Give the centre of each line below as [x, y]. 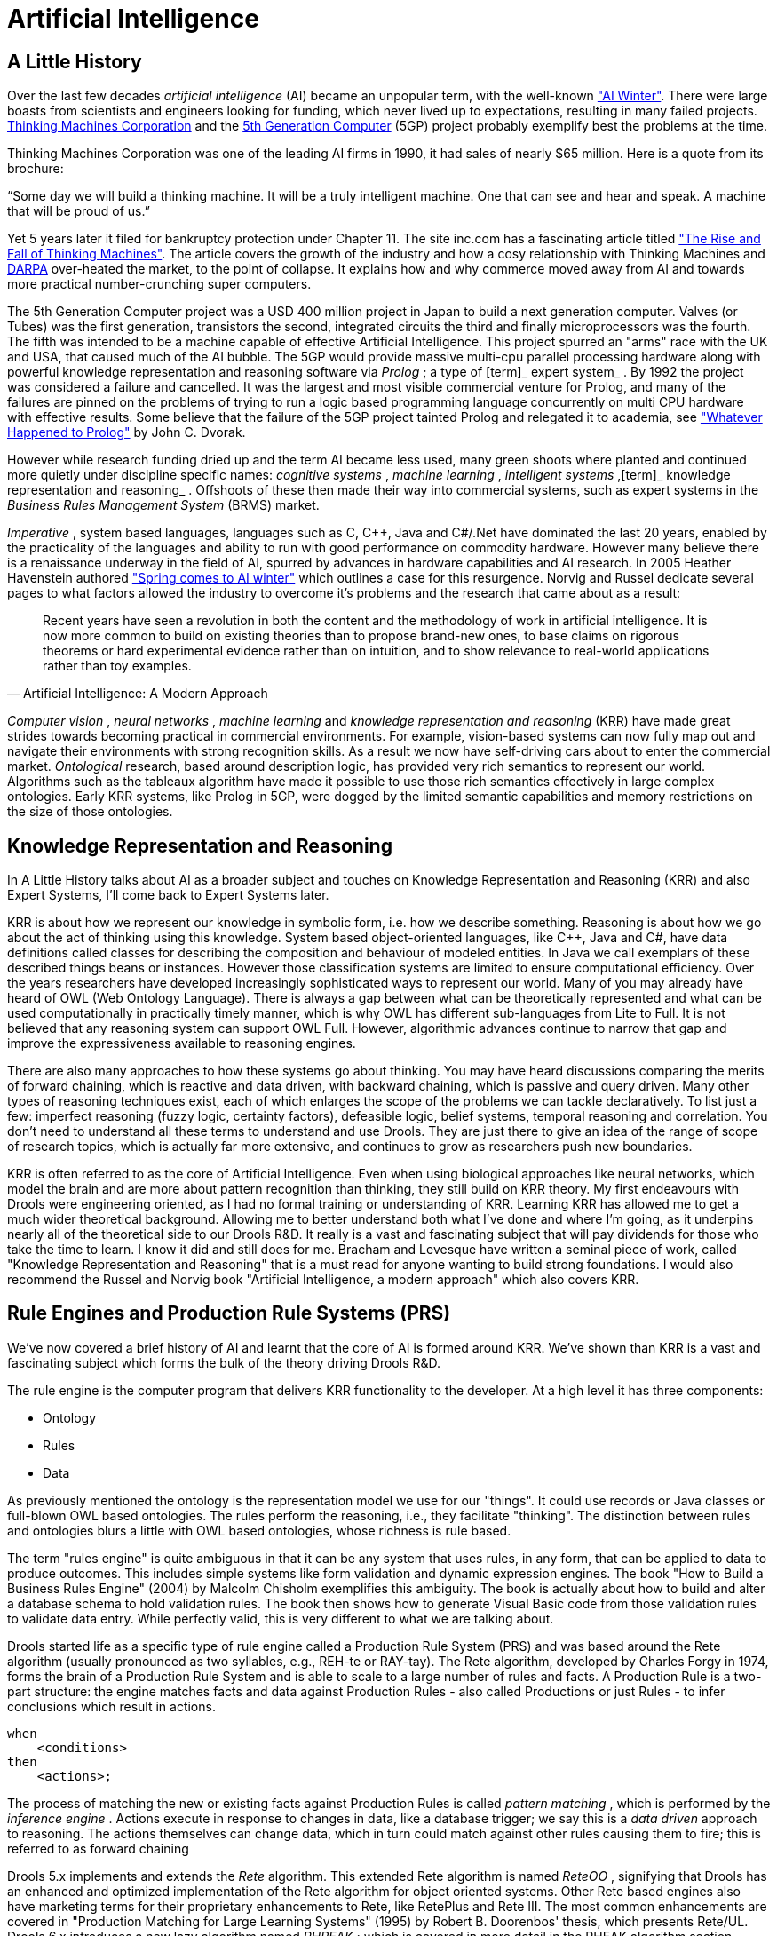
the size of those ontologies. [90, 812]
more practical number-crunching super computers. [159, 284]
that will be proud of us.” [79, 211]
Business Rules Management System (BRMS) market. [163, 505]
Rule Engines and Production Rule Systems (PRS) [229, 1313]
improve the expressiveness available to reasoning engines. [182, 1043]
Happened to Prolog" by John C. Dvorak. [127, 432]
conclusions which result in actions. [111, 1706]
